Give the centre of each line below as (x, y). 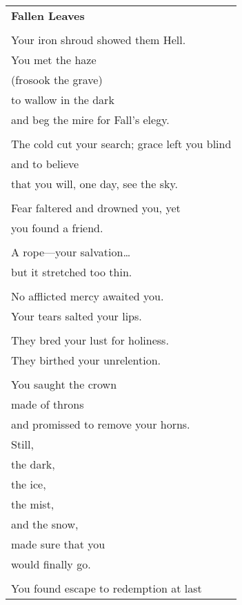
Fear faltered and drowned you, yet (96, 208)
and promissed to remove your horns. (101, 424)
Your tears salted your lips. (77, 316)
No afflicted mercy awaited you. (88, 296)
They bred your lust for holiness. (90, 340)
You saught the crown (64, 384)
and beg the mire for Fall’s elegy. (90, 120)
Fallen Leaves (48, 16)
